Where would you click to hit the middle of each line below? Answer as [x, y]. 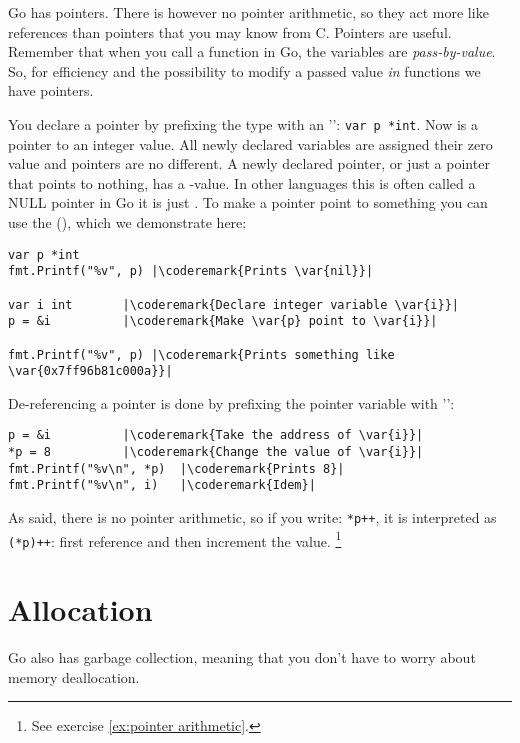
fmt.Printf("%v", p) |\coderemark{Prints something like [201, 354]
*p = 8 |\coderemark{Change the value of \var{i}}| [216, 452]
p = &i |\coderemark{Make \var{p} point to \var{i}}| [223, 321]
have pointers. [51, 90]
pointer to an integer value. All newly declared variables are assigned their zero [250, 143]
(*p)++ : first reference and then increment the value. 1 [175, 539]
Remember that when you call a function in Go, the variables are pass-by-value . [252, 51]
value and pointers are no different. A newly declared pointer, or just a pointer [249, 163]
